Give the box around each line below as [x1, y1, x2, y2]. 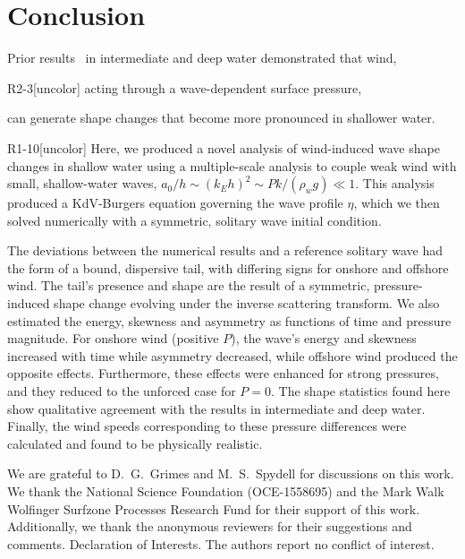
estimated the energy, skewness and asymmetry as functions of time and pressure [7, 311, 452, 330]
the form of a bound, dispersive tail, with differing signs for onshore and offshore [7, 258, 449, 277]
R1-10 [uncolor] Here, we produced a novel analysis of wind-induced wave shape [7, 138, 440, 157]
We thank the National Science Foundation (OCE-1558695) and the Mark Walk [7, 482, 444, 500]
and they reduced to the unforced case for [7, 382, 236, 400]
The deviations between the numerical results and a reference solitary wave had [7, 241, 443, 260]
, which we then [353, 193, 440, 212]
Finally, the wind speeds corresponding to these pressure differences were [7, 417, 407, 435]
